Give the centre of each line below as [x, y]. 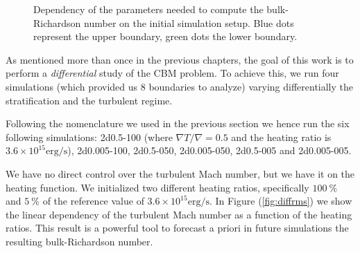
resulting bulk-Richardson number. [79, 241]
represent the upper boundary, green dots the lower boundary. [165, 36]
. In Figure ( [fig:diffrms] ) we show [281, 201]
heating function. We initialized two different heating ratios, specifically [157, 187]
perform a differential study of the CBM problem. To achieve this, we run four [172, 73]
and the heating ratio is [281, 137]
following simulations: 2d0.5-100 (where [89, 137]
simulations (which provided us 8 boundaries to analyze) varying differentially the [180, 86]
